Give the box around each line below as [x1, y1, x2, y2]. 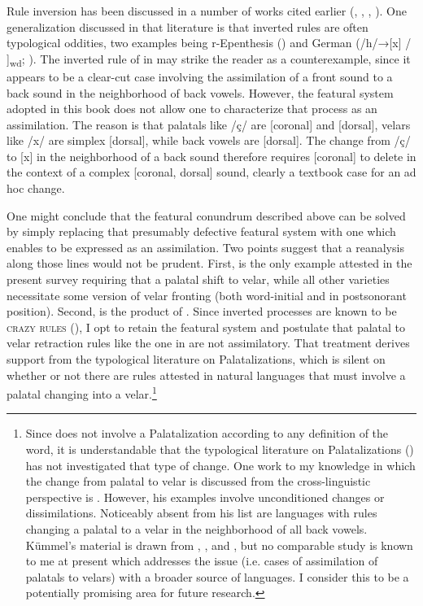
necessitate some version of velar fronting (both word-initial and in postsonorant [7, 286, 407, 303]
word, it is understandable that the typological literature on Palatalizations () [25, 441, 414, 458]
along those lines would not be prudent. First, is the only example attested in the [7, 255, 412, 272]
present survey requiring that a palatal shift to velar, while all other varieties [7, 271, 390, 288]
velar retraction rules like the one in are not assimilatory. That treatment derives [7, 334, 410, 351]
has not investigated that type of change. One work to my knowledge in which [25, 456, 416, 473]
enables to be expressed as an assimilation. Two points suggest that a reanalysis [7, 238, 404, 255]
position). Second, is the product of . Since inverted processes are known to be [7, 303, 397, 320]
